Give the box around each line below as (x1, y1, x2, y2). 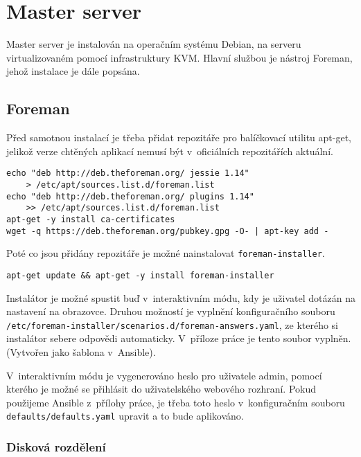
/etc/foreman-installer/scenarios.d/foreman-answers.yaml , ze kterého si (6, 317, 338, 332)
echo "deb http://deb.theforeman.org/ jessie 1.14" (6, 168, 249, 179)
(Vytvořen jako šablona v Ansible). (6, 344, 156, 359)
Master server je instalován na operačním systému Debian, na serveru (6, 37, 301, 51)
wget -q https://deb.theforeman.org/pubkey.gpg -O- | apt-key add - (6, 226, 329, 236)
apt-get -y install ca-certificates (6, 214, 175, 224)
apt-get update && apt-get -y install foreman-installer (6, 270, 274, 280)
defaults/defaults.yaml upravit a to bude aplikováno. (6, 409, 244, 423)
